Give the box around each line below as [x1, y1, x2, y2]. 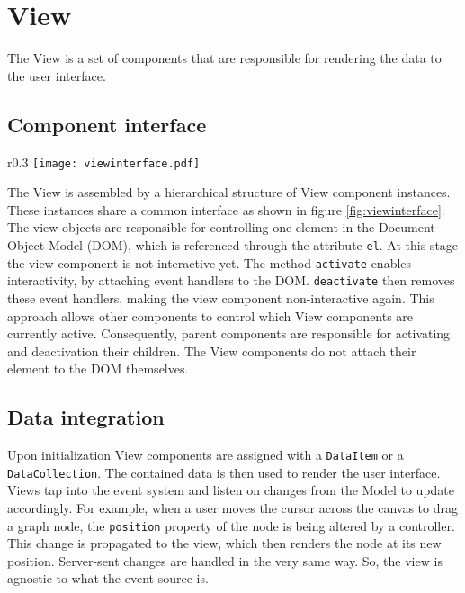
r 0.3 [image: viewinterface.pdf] [7, 152, 201, 171]
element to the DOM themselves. [7, 359, 189, 378]
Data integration [7, 403, 165, 431]
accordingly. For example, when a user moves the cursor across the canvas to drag [7, 499, 458, 517]
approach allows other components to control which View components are [7, 306, 414, 325]
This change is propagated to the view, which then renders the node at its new [7, 534, 442, 553]
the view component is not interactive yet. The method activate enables [7, 253, 412, 272]
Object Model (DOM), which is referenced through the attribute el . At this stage [7, 235, 459, 254]
